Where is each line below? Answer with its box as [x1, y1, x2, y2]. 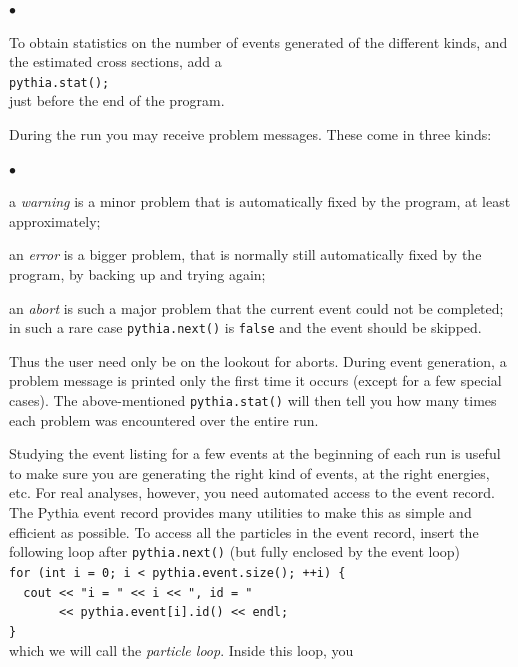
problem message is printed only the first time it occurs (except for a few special [9, 370, 502, 391]
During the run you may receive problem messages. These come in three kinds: [9, 124, 492, 145]
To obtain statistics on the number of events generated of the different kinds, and [9, 31, 508, 52]
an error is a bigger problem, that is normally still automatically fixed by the [9, 244, 482, 265]
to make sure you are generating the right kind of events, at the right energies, [9, 462, 490, 483]
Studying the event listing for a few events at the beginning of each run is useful [9, 443, 501, 464]
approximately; [9, 210, 101, 231]
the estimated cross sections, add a [9, 51, 222, 72]
